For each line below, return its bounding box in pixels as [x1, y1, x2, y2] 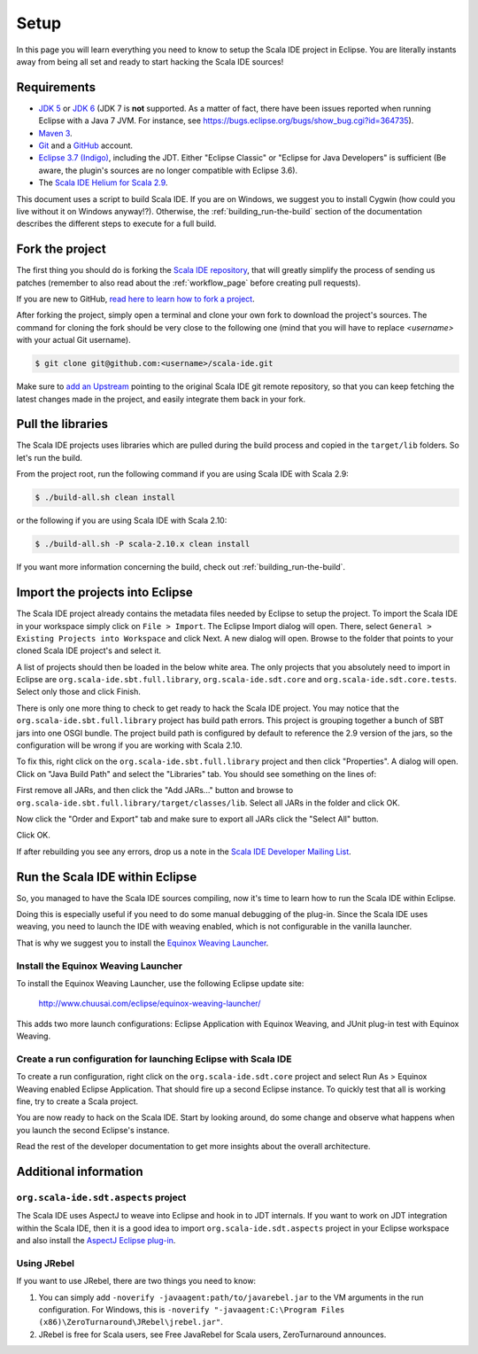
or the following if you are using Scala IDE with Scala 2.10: [16, 515, 227, 526]
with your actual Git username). [16, 335, 132, 346]
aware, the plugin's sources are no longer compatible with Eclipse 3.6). [38, 165, 298, 175]
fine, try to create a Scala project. [16, 1096, 139, 1107]
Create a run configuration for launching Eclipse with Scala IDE [16, 1053, 292, 1065]
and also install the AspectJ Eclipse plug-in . [16, 1235, 176, 1246]
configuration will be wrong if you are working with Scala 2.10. [16, 740, 243, 751]
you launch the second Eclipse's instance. [16, 1124, 170, 1135]
